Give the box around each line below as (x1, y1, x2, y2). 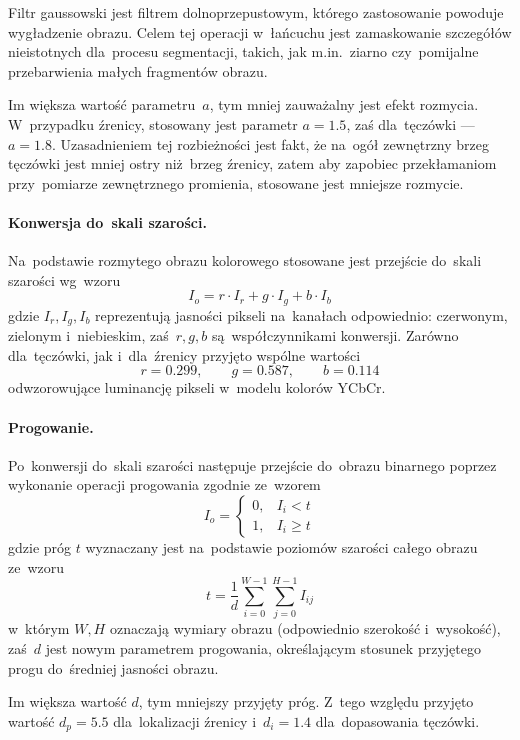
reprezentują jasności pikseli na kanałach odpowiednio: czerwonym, (95, 304, 508, 325)
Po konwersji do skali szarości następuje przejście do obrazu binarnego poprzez (8, 454, 497, 475)
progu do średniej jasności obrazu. (8, 657, 219, 678)
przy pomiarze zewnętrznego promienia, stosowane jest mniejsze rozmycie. (8, 172, 464, 193)
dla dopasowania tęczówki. (315, 710, 480, 731)
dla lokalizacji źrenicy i (113, 710, 257, 731)
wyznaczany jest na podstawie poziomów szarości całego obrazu (85, 537, 478, 557)
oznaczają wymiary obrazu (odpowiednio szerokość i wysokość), (109, 618, 501, 639)
